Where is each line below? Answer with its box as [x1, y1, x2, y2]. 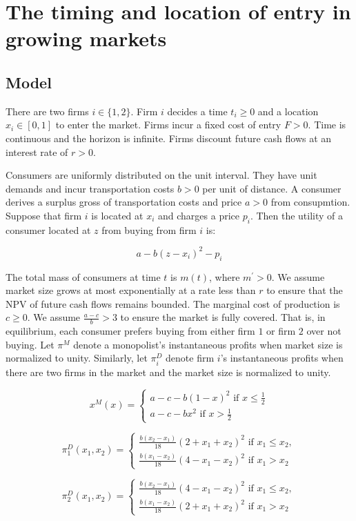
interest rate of [6, 144, 68, 159]
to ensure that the [266, 283, 343, 297]
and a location [257, 104, 319, 118]
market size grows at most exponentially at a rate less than [6, 283, 256, 297]
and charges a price [158, 208, 239, 222]
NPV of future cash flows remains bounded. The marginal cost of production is [6, 296, 340, 311]
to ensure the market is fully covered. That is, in [120, 310, 326, 324]
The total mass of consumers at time [6, 269, 161, 284]
